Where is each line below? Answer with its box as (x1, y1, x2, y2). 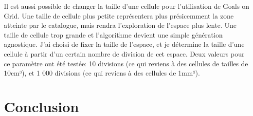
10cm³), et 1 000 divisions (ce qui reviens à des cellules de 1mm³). (4, 68, 200, 78)
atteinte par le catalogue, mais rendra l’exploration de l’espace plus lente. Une (4, 20, 236, 30)
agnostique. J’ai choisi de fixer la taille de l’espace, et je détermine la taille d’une (4, 39, 245, 49)
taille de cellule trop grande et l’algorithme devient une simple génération (4, 29, 223, 39)
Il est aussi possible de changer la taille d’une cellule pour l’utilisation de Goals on (4, 1, 249, 11)
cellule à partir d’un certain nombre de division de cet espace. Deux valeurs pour (4, 48, 245, 58)
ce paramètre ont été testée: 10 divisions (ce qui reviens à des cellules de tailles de (4, 58, 248, 68)
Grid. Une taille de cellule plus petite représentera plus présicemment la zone (4, 10, 234, 20)
